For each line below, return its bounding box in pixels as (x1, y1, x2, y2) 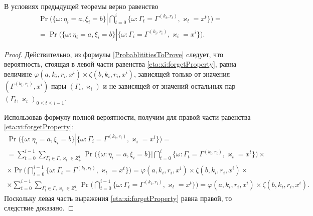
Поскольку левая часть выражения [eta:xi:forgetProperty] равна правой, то (4, 192, 232, 203)
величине (4, 68, 32, 79)
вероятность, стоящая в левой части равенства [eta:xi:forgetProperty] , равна (4, 59, 236, 69)
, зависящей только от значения (134, 68, 230, 79)
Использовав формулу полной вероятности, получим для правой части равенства (4, 111, 251, 122)
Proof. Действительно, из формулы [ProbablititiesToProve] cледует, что (4, 49, 224, 59)
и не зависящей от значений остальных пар (103, 80, 236, 91)
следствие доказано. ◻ (4, 202, 74, 213)
